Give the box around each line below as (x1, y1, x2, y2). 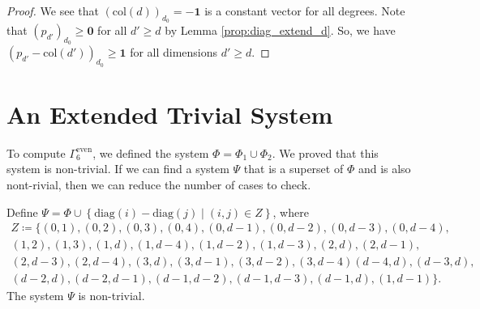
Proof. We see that (6, 2, 99, 19)
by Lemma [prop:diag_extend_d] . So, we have (165, 22, 396, 39)
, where (272, 203, 309, 220)
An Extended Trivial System (6, 97, 333, 130)
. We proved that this (272, 144, 379, 161)
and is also (358, 160, 411, 177)
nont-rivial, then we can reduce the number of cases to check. (6, 176, 311, 193)
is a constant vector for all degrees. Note (204, 2, 405, 19)
